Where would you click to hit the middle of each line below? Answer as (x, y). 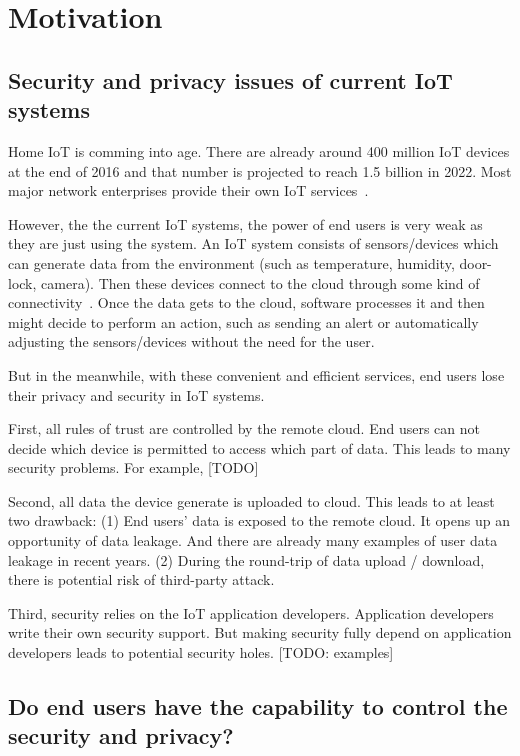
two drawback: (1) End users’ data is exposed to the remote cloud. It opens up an (259, 520)
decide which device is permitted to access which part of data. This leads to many (259, 447)
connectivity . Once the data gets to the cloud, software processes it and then (246, 302)
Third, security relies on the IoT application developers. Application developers (251, 612)
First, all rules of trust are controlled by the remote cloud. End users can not (244, 428)
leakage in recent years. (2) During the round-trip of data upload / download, (246, 559)
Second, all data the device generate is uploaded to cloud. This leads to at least (251, 500)
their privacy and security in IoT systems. (136, 394)
